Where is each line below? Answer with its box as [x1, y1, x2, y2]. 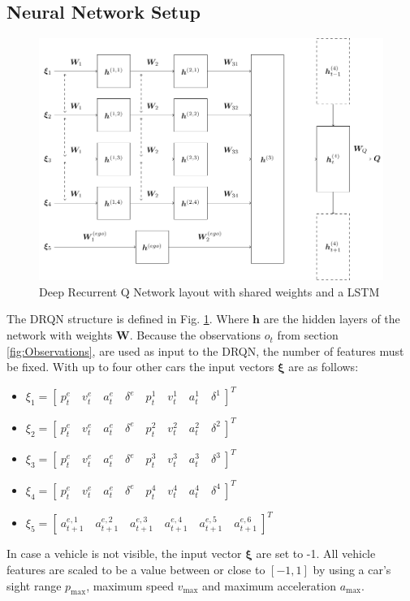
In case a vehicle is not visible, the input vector [6, 545, 242, 562]
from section [277, 326, 339, 344]
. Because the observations [129, 326, 261, 344]
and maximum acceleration [202, 577, 336, 594]
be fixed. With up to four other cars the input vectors [6, 358, 274, 375]
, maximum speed [86, 577, 174, 594]
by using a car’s [313, 560, 391, 577]
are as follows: [288, 358, 359, 375]
